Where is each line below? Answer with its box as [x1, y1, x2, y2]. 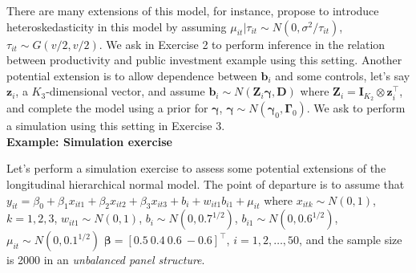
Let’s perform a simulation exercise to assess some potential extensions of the [6, 160, 386, 177]
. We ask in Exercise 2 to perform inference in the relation [99, 35, 386, 52]
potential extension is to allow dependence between [6, 67, 257, 84]
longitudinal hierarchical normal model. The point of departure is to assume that [6, 176, 405, 193]
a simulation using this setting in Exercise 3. [6, 117, 225, 134]
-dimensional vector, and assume [46, 83, 205, 100]
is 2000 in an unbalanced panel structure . [6, 251, 205, 268]
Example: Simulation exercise [6, 132, 172, 149]
